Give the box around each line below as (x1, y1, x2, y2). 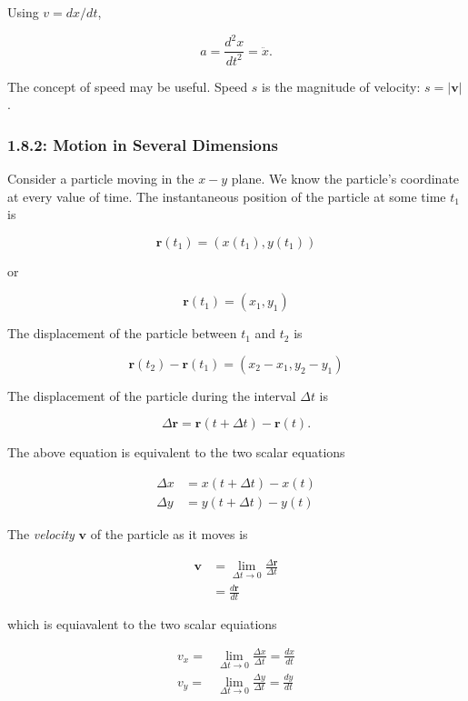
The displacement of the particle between (7, 324, 237, 343)
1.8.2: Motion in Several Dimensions (7, 133, 278, 155)
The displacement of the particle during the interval (7, 386, 296, 405)
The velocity (7, 525, 75, 544)
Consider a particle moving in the (7, 168, 194, 187)
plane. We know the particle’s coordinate (231, 168, 460, 187)
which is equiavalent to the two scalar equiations (7, 614, 277, 633)
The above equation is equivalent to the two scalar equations (7, 443, 345, 462)
